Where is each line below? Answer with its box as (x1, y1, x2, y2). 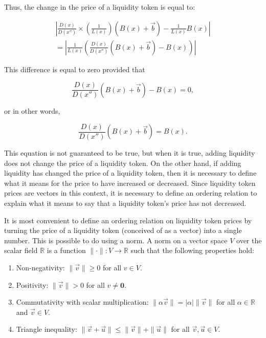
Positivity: (16, 279, 49, 290)
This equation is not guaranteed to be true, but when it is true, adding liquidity (4, 147, 255, 158)
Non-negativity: (16, 262, 65, 272)
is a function (47, 245, 86, 256)
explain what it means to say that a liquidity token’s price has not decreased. (4, 197, 247, 208)
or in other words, (4, 105, 60, 116)
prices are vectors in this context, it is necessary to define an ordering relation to (4, 187, 257, 198)
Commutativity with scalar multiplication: (16, 297, 149, 307)
